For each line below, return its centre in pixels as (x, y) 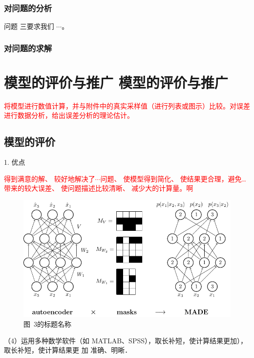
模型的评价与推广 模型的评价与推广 (116, 82)
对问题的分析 (28, 8)
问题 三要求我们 (29, 26)
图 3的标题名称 (47, 324)
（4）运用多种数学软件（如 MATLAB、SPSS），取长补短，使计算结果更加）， (126, 340)
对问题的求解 (28, 48)
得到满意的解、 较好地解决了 (50, 178)
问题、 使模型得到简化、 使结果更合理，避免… (173, 178)
